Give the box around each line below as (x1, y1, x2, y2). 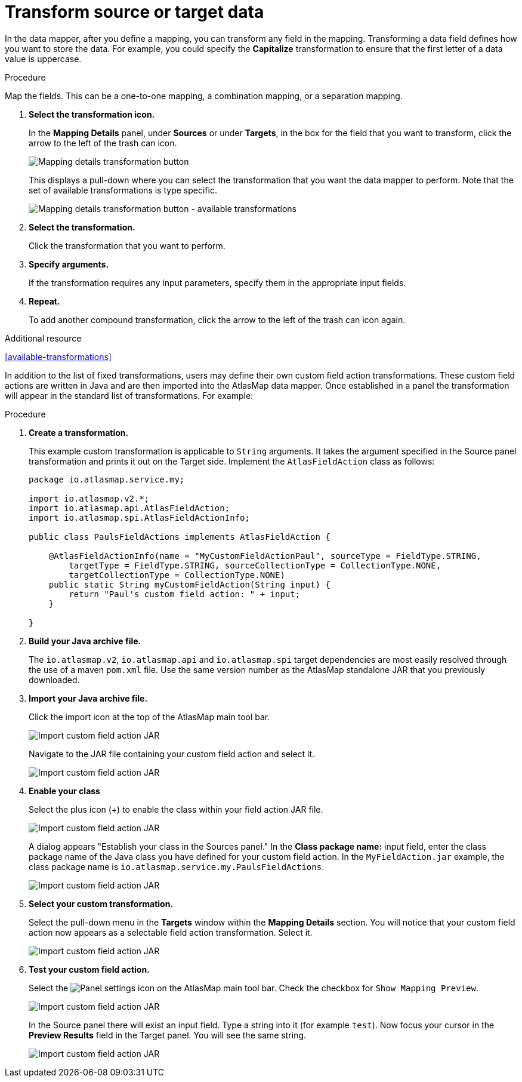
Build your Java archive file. (29, 635, 141, 646)
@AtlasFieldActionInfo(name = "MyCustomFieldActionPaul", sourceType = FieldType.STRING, (48, 551, 481, 561)
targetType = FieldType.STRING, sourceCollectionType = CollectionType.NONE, (69, 560, 441, 570)
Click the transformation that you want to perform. (29, 240, 226, 251)
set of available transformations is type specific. (29, 185, 217, 195)
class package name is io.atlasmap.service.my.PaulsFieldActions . (29, 861, 325, 872)
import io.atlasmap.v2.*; (29, 493, 150, 503)
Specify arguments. (29, 259, 109, 269)
